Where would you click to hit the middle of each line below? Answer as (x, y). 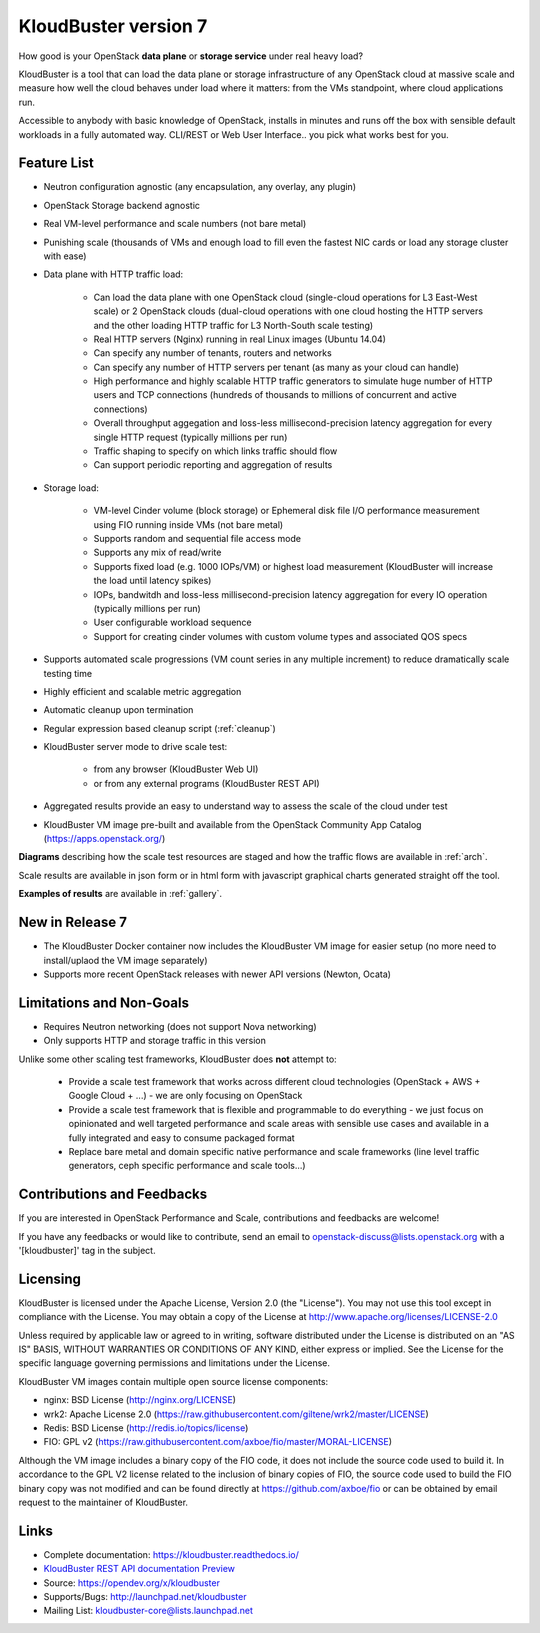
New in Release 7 (72, 922)
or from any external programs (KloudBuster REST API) (206, 783)
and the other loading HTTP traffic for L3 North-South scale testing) (233, 325)
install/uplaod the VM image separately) (126, 960)
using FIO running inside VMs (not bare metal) (188, 524)
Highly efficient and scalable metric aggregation (142, 691)
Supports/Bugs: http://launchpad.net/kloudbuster (145, 1597)
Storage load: (71, 487)
